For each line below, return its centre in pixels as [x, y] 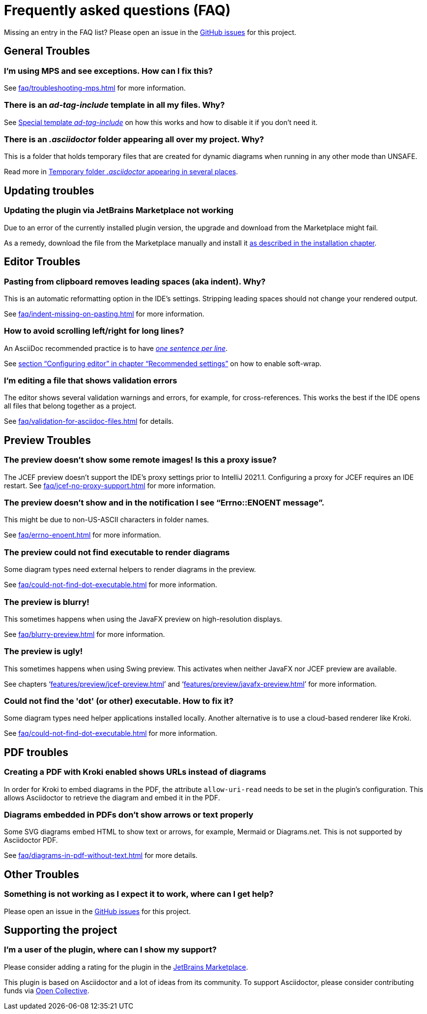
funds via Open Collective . [47, 990]
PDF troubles [36, 752]
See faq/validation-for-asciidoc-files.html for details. [89, 421]
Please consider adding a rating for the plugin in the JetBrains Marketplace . [126, 967]
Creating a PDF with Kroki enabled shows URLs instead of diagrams [135, 772]
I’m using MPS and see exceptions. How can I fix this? [108, 71]
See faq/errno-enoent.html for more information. [83, 535]
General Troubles [47, 51]
